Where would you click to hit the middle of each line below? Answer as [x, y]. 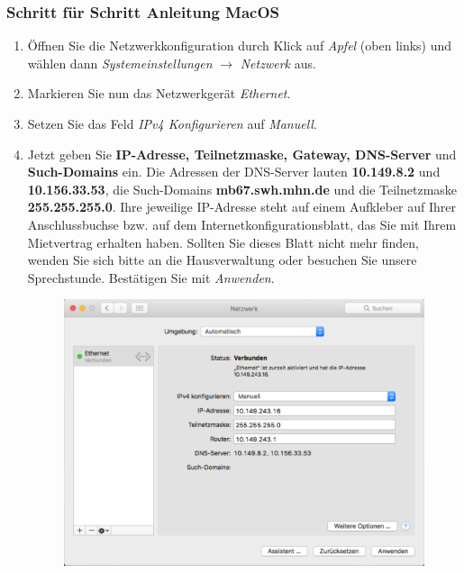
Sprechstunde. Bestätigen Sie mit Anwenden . [151, 277]
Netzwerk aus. [278, 63]
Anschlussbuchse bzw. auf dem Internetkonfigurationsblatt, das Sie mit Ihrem [242, 224]
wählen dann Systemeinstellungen [120, 63]
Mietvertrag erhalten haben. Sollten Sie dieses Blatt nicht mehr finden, [223, 242]
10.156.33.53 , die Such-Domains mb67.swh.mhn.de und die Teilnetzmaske [242, 189]
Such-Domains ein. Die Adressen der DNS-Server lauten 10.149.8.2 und [234, 172]
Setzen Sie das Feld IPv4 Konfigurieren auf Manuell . [172, 123]
